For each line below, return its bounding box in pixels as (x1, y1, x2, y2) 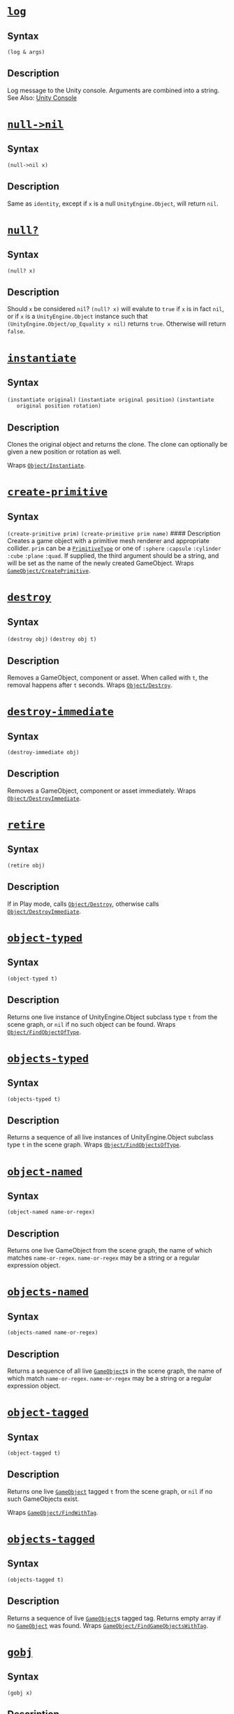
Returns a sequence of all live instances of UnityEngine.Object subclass (7, 1133, 214, 1142)
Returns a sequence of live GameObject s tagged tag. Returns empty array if (7, 1613, 221, 1622)
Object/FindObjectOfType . (7, 1028, 82, 1036)
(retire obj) (7, 862, 45, 869)
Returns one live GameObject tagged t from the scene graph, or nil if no (7, 1487, 213, 1495)
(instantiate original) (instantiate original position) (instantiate (7, 396, 214, 403)
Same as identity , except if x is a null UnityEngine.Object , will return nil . (7, 199, 219, 208)
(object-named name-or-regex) (7, 1209, 96, 1216)
